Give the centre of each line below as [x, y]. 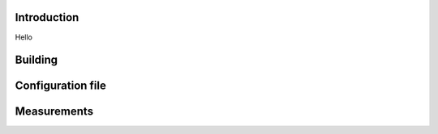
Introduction [47, 17]
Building [36, 60]
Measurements [54, 112]
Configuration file [61, 86]
